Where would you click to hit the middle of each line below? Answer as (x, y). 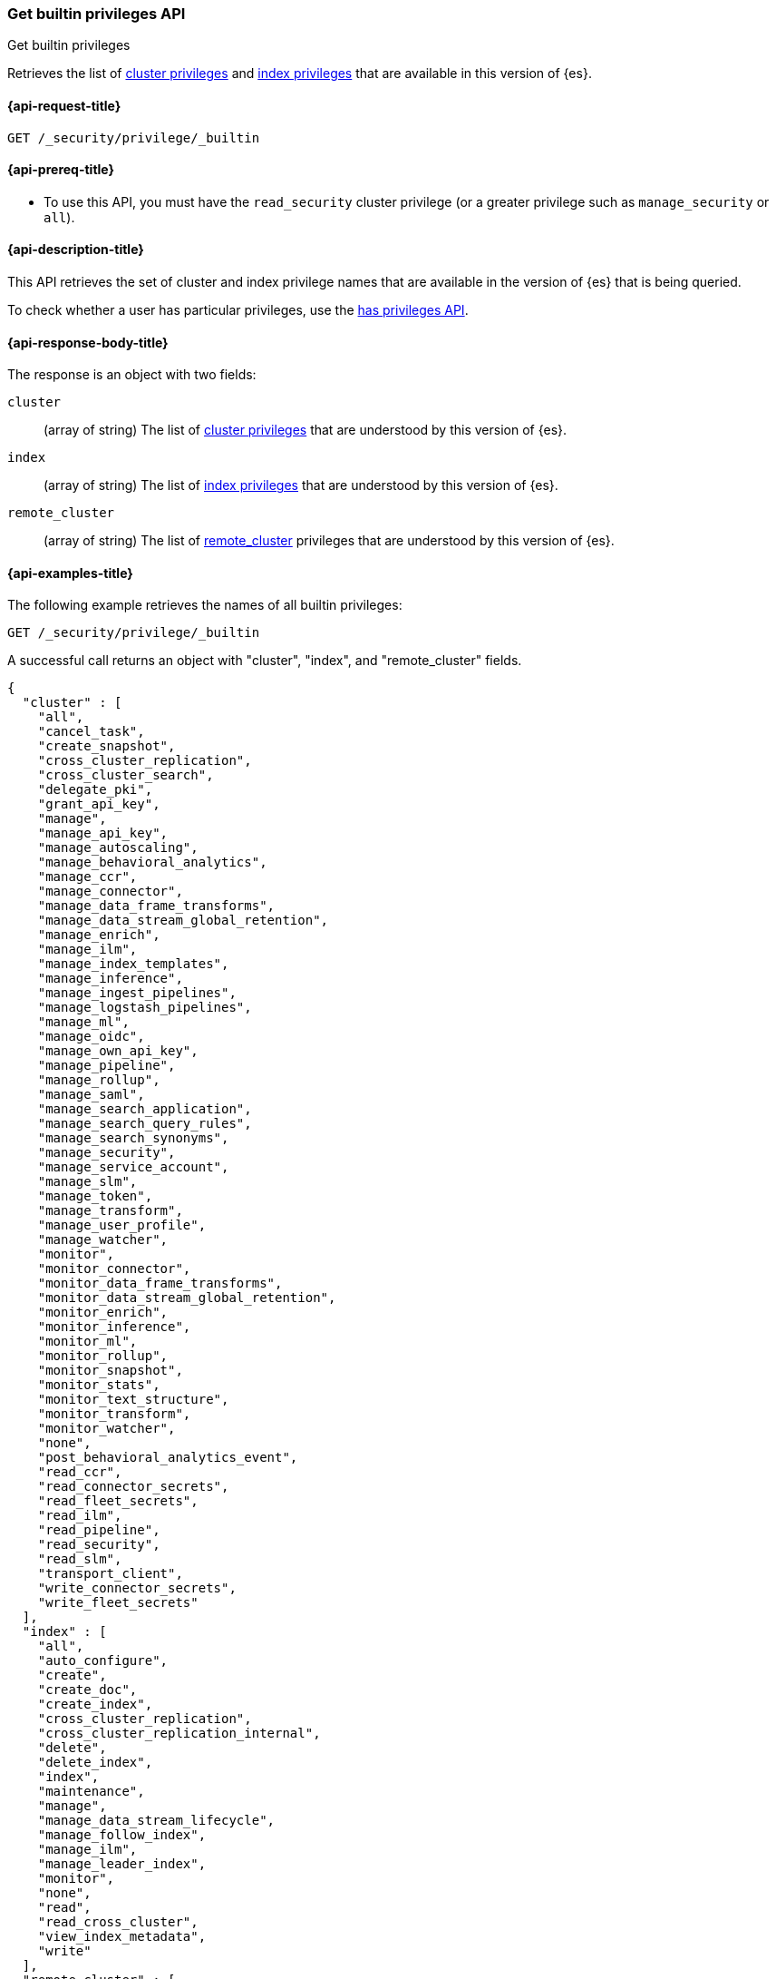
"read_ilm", (80, 1516)
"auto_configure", (103, 1661)
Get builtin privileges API (97, 14)
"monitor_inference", (114, 1327)
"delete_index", (95, 1763)
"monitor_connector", (114, 1269)
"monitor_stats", (99, 1385)
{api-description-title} (76, 250)
